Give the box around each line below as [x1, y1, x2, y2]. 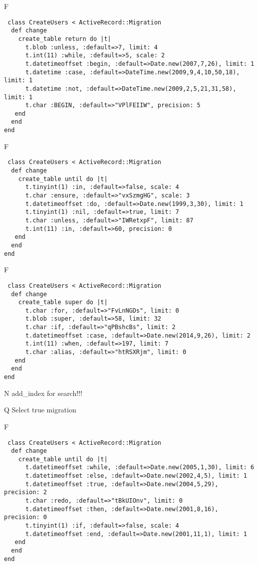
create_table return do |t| [18, 35, 111, 42]
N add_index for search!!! [4, 387, 82, 398]
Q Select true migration [4, 404, 76, 415]
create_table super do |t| [18, 299, 108, 306]
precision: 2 [4, 489, 47, 496]
